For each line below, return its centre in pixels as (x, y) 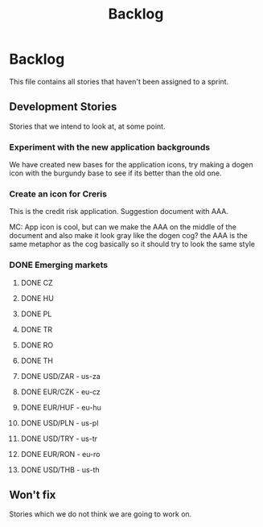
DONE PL (36, 314)
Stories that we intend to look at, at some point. (87, 126)
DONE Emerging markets (58, 265)
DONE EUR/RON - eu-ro (60, 454)
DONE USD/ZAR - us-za (60, 376)
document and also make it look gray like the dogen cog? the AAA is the (128, 236)
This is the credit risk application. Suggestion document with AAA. (119, 212)
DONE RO (37, 345)
